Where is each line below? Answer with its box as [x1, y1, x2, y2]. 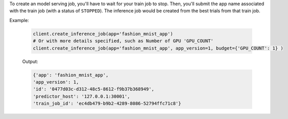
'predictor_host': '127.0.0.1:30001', [33, 93, 130, 99]
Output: [22, 58, 38, 64]
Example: [9, 17, 29, 23]
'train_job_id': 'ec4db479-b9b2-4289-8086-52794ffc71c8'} [33, 101, 181, 107]
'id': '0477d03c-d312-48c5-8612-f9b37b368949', [33, 86, 154, 92]
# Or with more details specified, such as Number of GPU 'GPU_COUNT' [33, 38, 214, 44]
